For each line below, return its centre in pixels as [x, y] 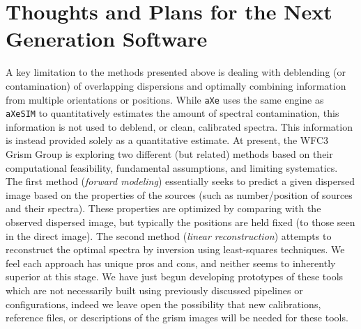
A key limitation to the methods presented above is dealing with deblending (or [176, 72]
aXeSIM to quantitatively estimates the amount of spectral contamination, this [172, 113]
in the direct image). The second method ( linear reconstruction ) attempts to [169, 235]
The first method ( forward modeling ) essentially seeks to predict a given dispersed [180, 181]
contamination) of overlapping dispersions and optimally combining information [176, 85]
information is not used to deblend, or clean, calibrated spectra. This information [179, 126]
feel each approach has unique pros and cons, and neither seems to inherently [171, 263]
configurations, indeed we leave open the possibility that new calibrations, [163, 304]
